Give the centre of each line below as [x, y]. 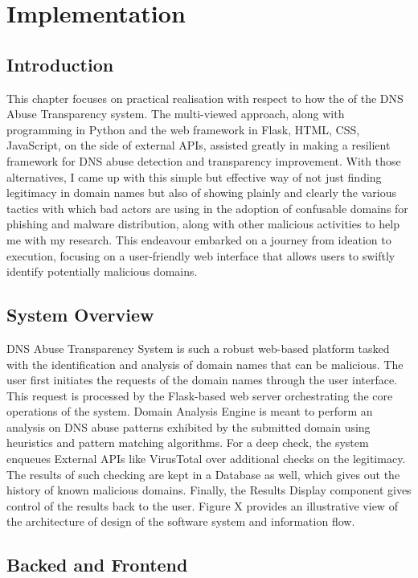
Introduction [60, 64]
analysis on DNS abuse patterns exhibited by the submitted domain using [189, 426]
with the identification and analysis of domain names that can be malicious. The [205, 364]
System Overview [80, 315]
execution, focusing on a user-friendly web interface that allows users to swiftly [201, 255]
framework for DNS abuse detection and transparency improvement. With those [204, 160]
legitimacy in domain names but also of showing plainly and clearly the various [201, 193]
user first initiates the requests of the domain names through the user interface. [202, 380]
